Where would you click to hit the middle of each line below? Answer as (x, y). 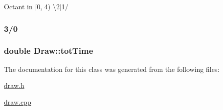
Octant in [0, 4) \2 (32, 6)
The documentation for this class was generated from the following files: (112, 69)
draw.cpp (18, 101)
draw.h (14, 85)
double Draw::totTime (49, 51)
